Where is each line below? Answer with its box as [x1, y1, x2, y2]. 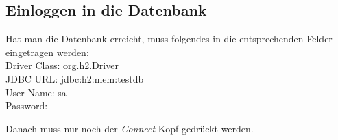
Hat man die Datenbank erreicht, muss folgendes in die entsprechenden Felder [5, 31, 333, 46]
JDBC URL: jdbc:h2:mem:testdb [5, 71, 144, 85]
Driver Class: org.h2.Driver [5, 58, 119, 72]
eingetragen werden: [5, 44, 89, 59]
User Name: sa [5, 85, 67, 99]
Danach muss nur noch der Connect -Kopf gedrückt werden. [5, 121, 254, 135]
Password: [5, 98, 48, 113]
